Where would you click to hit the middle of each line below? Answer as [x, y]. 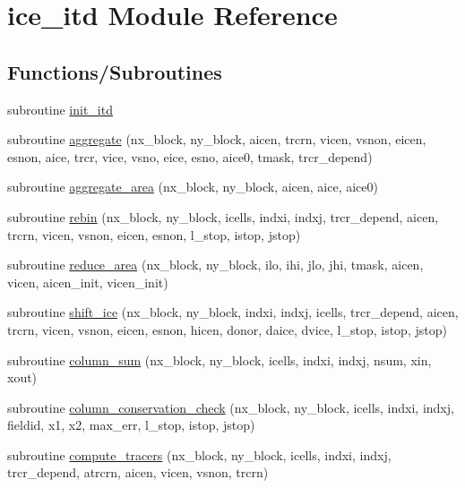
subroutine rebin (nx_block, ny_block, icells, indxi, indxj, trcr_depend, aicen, [223, 216]
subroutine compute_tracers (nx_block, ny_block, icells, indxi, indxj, [199, 454]
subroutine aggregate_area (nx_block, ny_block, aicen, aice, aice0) [193, 187]
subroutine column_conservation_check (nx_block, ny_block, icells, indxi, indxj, [231, 407]
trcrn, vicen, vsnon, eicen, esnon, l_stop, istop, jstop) [154, 234]
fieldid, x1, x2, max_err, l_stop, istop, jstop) [131, 425]
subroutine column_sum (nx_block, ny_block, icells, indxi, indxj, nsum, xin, [220, 360]
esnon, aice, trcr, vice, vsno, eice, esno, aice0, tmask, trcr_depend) [190, 156]
